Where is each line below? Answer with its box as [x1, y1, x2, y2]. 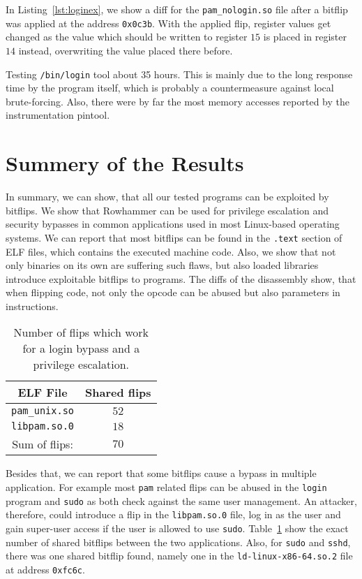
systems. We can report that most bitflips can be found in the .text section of [6, 230, 342, 244]
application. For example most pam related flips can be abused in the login [6, 480, 327, 494]
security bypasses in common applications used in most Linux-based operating [6, 217, 340, 231]
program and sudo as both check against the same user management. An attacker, [6, 493, 357, 508]
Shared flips [85, 384, 151, 401]
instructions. [6, 298, 59, 313]
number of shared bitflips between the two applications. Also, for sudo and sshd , [6, 534, 351, 549]
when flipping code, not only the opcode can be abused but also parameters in [6, 285, 340, 300]
